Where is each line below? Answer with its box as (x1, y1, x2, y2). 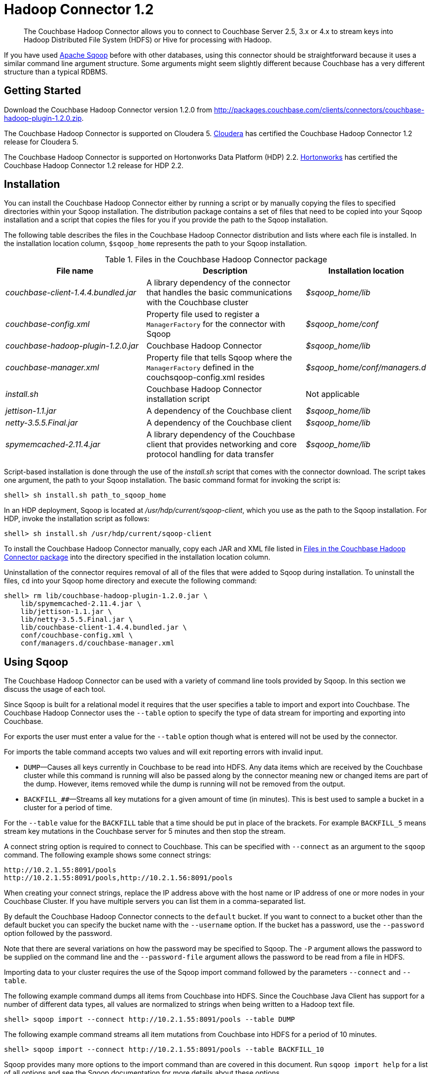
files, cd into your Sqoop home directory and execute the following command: (4, 576, 257, 585)
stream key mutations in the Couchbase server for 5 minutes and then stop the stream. (4, 827, 286, 836)
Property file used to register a (146, 309, 260, 320)
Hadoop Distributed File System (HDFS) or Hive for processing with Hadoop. (24, 35, 272, 44)
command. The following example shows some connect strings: (4, 851, 211, 859)
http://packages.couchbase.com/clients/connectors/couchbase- (214, 105, 425, 114)
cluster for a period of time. (24, 803, 112, 812)
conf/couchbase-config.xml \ (20, 631, 133, 640)
